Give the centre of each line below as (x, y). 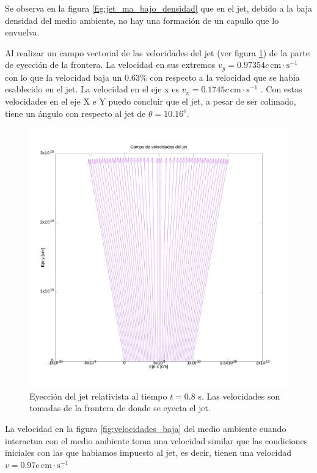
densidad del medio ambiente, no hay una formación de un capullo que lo (142, 20)
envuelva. (22, 32)
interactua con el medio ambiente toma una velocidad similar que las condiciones (156, 440)
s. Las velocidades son (239, 396)
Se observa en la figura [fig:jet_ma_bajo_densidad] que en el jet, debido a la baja (159, 8)
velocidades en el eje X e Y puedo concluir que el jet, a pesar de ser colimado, (151, 101)
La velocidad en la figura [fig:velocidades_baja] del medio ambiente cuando (146, 428)
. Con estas (281, 89)
